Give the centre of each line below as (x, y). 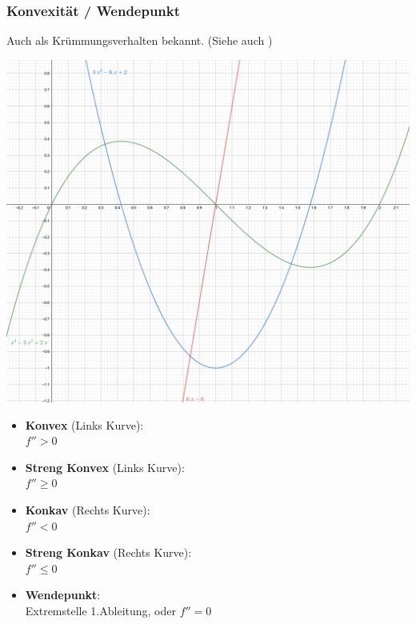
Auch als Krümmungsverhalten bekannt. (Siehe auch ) (140, 40)
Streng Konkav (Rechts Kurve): (108, 552)
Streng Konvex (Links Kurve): (105, 467)
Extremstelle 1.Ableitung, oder (100, 610)
